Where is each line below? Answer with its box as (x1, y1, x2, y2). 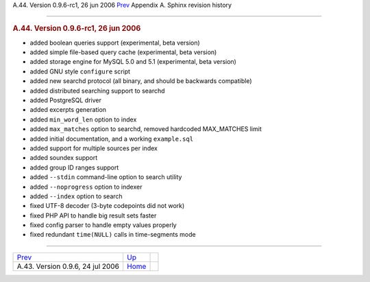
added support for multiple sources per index (29, 144, 158, 152)
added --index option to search (29, 192, 123, 200)
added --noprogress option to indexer (29, 183, 143, 191)
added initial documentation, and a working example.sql (29, 134, 194, 143)
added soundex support (29, 154, 98, 162)
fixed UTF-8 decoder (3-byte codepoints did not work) (29, 202, 185, 210)
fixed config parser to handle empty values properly (29, 221, 177, 229)
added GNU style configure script (29, 67, 130, 75)
